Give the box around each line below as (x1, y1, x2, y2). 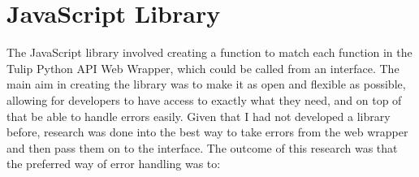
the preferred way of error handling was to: (6, 155, 221, 172)
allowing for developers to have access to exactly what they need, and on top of (6, 91, 402, 108)
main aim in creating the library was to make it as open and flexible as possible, (6, 76, 406, 93)
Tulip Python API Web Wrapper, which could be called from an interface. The (6, 59, 400, 76)
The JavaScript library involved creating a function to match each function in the (6, 44, 413, 61)
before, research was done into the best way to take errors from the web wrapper (6, 123, 408, 140)
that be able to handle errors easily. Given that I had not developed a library (6, 107, 391, 124)
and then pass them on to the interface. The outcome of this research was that (6, 139, 398, 156)
